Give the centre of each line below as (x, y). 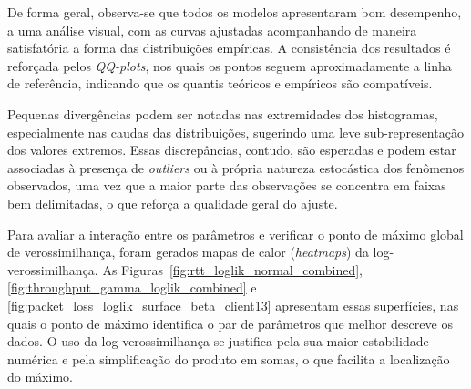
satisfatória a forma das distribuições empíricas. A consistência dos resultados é (229, 48)
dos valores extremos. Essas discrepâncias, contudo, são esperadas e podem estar (232, 150)
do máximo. (40, 377)
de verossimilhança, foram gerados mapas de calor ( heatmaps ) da (188, 252)
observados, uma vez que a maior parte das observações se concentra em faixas (227, 185)
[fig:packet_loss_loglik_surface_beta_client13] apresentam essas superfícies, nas (233, 305)
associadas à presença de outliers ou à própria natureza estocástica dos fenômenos (236, 167)
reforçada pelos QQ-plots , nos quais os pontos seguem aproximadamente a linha (230, 65)
